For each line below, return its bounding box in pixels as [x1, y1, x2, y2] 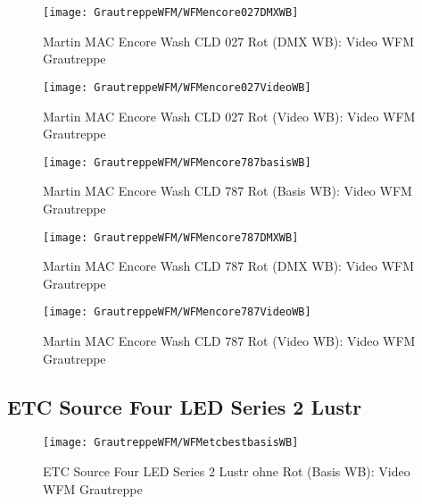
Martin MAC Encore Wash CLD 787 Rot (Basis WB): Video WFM [43, 181, 412, 200]
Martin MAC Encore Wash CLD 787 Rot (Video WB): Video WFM [43, 332, 416, 350]
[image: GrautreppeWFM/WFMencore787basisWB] [43, 155, 311, 169]
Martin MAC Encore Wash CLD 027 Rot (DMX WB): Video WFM [43, 31, 415, 50]
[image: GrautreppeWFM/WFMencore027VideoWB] [43, 80, 311, 94]
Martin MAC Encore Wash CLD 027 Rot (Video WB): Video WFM [43, 106, 416, 125]
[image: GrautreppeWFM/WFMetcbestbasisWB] [43, 436, 299, 449]
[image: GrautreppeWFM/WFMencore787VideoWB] [43, 306, 311, 319]
